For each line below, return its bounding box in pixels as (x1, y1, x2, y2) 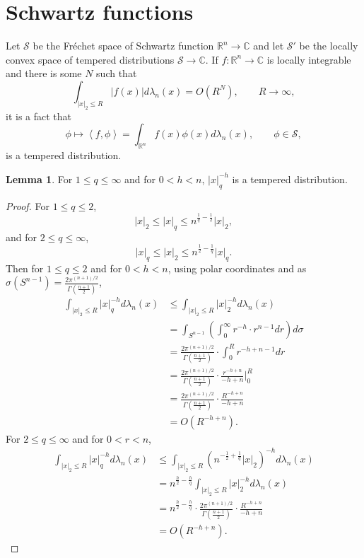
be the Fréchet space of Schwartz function (33, 38, 214, 53)
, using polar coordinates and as (168, 260, 307, 275)
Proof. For (6, 198, 50, 213)
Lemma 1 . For (6, 171, 73, 186)
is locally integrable (266, 52, 351, 66)
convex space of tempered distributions (6, 52, 175, 66)
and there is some (6, 66, 82, 81)
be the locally (299, 38, 358, 53)
